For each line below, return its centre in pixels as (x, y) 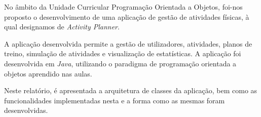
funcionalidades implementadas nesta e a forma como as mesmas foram (115, 100)
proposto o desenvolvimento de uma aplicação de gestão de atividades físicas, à (127, 16)
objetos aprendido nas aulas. (48, 73)
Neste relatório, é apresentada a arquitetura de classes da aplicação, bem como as (131, 90)
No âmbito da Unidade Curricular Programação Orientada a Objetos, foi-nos (123, 7)
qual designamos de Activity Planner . (62, 27)
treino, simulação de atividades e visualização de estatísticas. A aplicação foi (123, 53)
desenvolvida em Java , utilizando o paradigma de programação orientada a (120, 63)
